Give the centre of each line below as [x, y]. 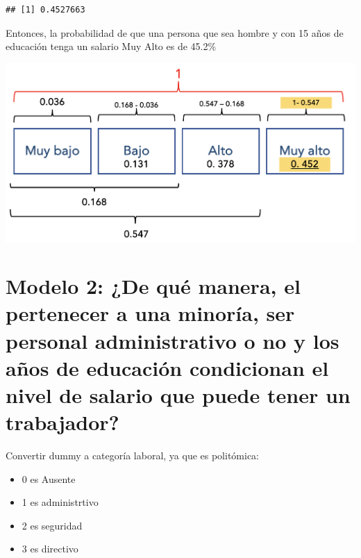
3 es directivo [50, 549]
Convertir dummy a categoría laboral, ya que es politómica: [133, 456]
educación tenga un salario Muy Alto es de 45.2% [111, 46]
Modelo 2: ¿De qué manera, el [153, 286]
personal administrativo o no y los [173, 340]
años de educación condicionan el [167, 367]
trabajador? [62, 422]
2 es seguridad [52, 525]
